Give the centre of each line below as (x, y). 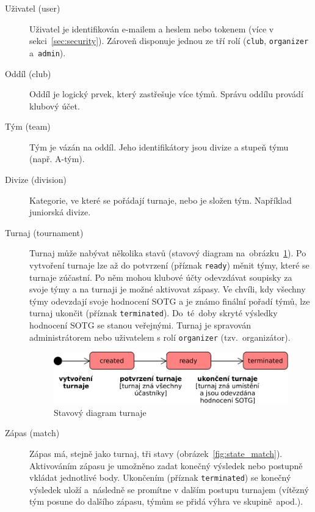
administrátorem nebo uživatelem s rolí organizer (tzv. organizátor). (160, 337)
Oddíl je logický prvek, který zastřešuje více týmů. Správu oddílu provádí (166, 94)
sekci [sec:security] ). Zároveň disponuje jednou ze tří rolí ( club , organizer (169, 41)
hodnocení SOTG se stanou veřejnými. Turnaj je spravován (140, 325)
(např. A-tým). (57, 159)
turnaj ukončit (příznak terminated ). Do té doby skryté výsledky (154, 313)
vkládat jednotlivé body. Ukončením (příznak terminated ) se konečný (160, 477)
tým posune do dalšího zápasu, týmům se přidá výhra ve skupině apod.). (166, 501)
